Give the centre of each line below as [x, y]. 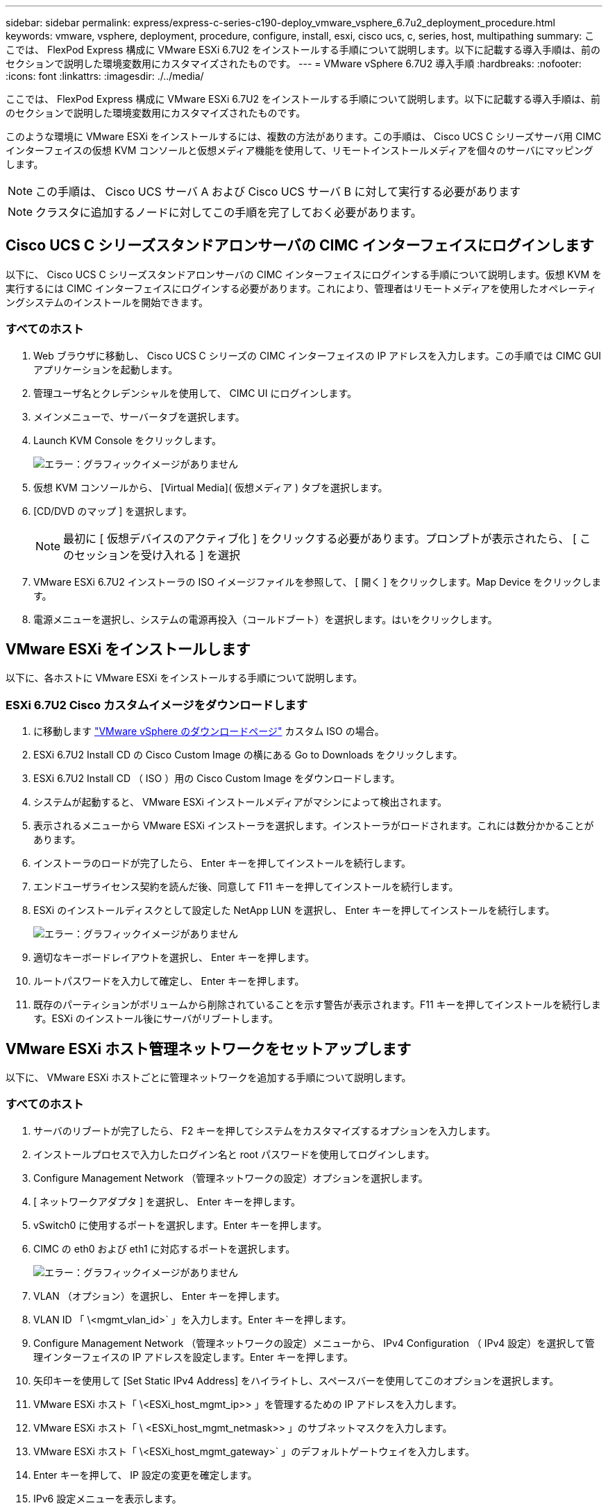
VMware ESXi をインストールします [128, 650]
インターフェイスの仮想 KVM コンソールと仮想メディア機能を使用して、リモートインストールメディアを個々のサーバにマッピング [299, 150]
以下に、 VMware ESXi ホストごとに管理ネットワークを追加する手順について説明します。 [209, 1078]
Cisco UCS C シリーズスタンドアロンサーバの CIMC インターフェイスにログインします [300, 246]
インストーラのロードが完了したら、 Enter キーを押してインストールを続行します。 [222, 863]
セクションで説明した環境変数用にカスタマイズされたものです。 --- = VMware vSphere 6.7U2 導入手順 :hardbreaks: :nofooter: [294, 63]
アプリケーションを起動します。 [106, 369]
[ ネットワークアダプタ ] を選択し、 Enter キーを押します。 [167, 1201]
